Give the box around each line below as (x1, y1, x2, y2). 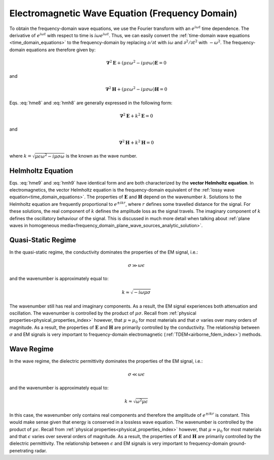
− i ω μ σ (133, 290, 151, 295)
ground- (229, 440, 246, 447)
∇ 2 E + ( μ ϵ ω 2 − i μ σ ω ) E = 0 (106, 59, 167, 66)
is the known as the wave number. (65, 153, 138, 159)
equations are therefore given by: (26, 46, 96, 53)
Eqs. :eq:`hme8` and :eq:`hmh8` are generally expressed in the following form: (9, 100, 173, 106)
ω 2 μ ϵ (135, 398, 148, 404)
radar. (35, 447, 47, 453)
